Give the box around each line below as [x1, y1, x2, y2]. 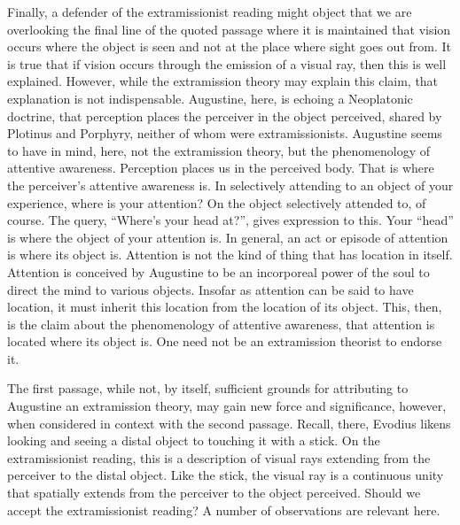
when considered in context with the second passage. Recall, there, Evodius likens [7, 413, 451, 432]
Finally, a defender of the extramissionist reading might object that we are [7, 3, 412, 20]
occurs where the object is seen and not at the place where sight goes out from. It [7, 37, 451, 56]
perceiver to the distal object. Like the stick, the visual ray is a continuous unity [7, 466, 444, 484]
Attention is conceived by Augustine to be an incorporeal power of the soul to [7, 262, 430, 281]
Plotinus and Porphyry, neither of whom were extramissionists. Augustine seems [7, 124, 442, 143]
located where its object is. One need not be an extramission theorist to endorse [7, 332, 442, 351]
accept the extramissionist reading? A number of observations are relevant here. [7, 500, 441, 519]
